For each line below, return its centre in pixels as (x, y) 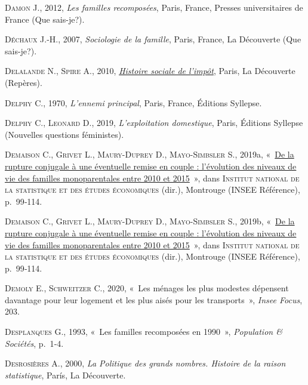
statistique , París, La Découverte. (65, 375)
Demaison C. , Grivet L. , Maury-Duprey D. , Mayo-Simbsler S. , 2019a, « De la (150, 154)
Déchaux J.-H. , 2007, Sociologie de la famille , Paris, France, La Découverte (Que (153, 39)
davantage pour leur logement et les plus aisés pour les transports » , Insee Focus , (154, 299)
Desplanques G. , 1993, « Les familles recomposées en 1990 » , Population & (144, 332)
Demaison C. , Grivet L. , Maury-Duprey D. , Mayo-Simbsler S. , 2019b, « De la (150, 221)
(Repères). (24, 82)
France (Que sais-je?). (45, 19)
